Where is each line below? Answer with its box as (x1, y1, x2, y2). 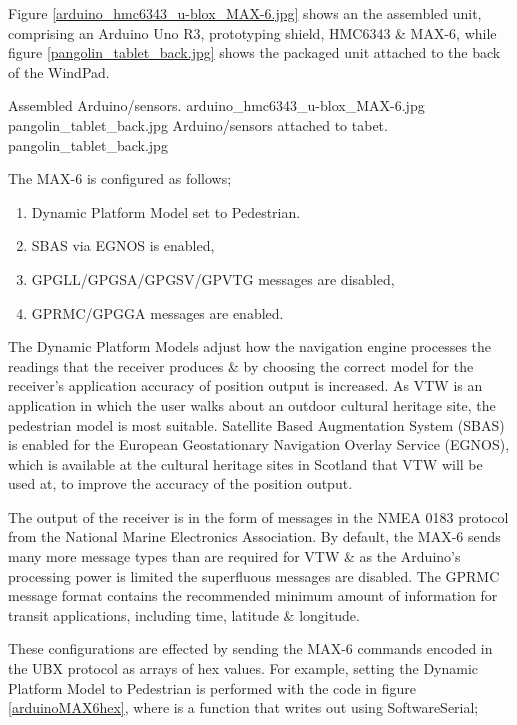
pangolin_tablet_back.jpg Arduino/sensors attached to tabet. (8, 114, 388, 135)
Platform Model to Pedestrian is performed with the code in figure (8, 677, 416, 698)
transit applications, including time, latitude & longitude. (8, 604, 360, 625)
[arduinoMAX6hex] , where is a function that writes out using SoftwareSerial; (8, 697, 479, 718)
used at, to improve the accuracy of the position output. (8, 473, 353, 494)
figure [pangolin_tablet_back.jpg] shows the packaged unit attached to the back (8, 42, 501, 63)
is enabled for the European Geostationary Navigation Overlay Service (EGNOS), (8, 434, 510, 455)
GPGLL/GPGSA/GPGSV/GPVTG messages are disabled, (31, 268, 395, 289)
